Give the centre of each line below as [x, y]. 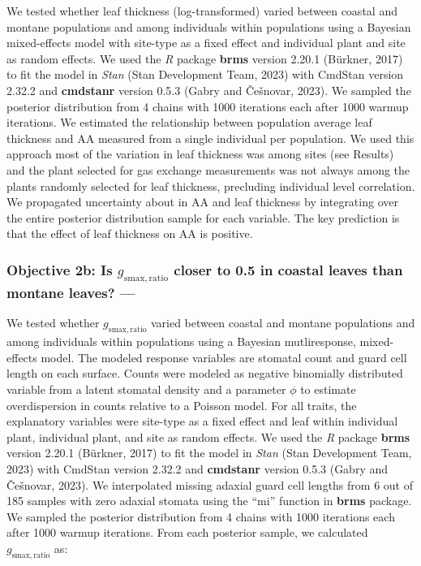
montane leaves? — [71, 293]
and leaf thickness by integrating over [305, 202]
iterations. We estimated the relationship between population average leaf [189, 122]
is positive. [226, 233]
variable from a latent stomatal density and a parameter [146, 389]
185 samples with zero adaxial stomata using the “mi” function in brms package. [209, 501]
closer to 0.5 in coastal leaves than [288, 269]
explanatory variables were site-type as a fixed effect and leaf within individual [202, 421]
